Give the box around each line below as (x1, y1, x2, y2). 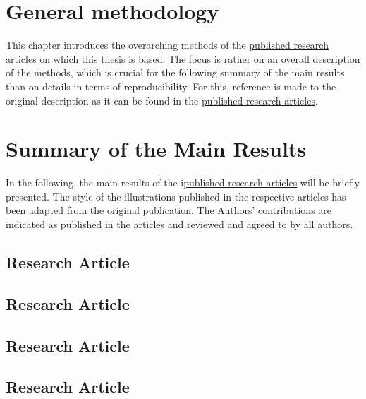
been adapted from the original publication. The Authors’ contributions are (6, 203, 332, 218)
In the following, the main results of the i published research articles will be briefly (6, 175, 360, 190)
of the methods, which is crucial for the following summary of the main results (6, 65, 345, 80)
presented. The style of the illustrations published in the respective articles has (6, 189, 346, 203)
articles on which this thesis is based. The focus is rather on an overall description (6, 51, 360, 66)
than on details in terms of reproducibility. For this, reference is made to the (6, 78, 336, 93)
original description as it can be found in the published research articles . (6, 93, 318, 107)
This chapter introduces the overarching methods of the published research (6, 37, 329, 52)
